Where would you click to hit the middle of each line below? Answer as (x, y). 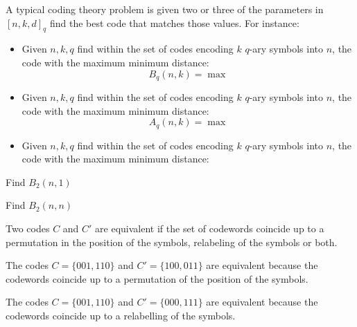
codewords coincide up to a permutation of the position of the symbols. (157, 278)
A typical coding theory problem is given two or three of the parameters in (165, 9)
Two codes (28, 228)
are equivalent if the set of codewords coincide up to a (210, 228)
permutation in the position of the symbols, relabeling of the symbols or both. (172, 242)
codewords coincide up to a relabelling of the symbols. (121, 316)
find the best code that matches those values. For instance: (174, 22)
